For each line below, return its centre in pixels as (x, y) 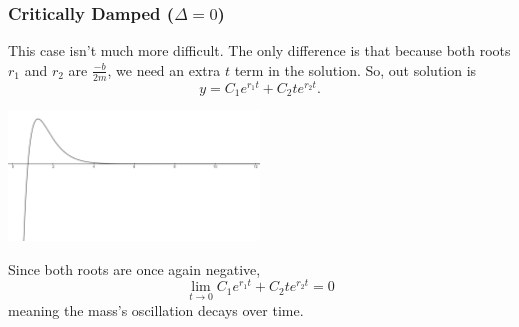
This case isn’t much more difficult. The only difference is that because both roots (259, 50)
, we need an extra (164, 69)
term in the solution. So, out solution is (355, 69)
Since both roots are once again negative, (134, 268)
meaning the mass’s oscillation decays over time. (156, 309)
